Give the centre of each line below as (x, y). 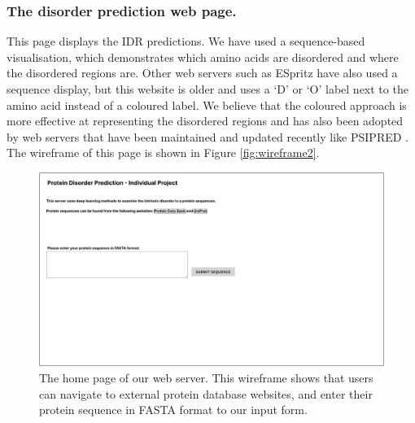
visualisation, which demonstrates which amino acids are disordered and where (203, 57)
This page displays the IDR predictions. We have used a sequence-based (186, 41)
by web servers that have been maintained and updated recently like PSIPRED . (207, 136)
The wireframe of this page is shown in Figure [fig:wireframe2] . (163, 153)
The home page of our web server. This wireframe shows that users (206, 378)
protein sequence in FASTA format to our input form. (173, 410)
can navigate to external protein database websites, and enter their (206, 393)
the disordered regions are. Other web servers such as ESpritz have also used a (202, 73)
